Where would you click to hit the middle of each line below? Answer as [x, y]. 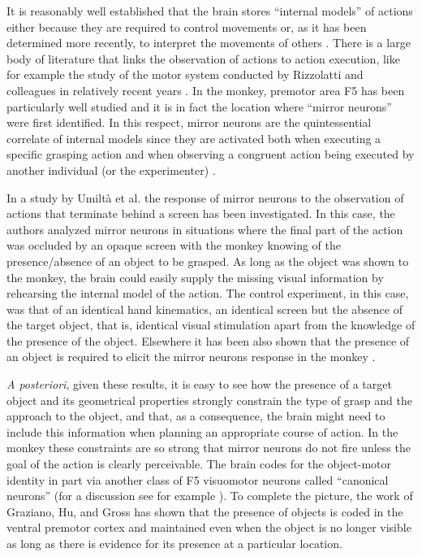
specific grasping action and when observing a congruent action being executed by [211, 154]
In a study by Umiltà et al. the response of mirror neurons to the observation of [205, 197]
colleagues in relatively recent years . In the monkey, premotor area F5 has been [206, 90]
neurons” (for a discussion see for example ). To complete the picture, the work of [210, 496]
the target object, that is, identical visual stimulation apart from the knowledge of [211, 325]
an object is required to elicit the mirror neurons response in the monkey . [191, 357]
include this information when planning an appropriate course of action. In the [202, 431]
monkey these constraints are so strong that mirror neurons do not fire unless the [209, 448]
